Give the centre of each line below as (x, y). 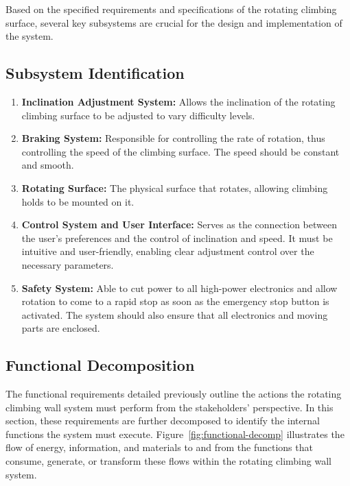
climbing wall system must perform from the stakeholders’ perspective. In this (170, 407)
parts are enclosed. (61, 328)
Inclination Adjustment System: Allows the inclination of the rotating (178, 101)
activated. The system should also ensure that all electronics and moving (175, 314)
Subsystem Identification (95, 73)
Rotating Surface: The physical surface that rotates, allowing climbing (175, 187)
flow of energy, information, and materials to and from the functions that (159, 447)
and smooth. (48, 165)
